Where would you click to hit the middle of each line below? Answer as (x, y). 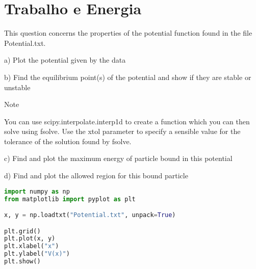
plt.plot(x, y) (30, 239)
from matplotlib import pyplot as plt (70, 199)
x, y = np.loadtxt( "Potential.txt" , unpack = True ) (90, 215)
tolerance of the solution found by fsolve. (68, 141)
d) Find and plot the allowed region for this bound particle (96, 176)
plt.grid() (22, 231)
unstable (17, 87)
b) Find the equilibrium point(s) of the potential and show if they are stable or (128, 77)
